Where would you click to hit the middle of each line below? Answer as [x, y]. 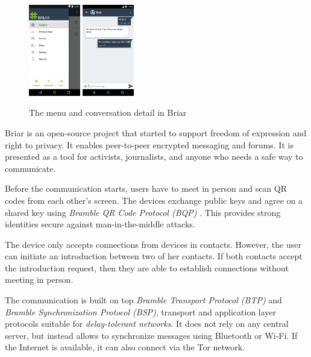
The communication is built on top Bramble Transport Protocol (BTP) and [143, 300]
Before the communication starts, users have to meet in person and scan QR [146, 188]
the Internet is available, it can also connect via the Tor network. [125, 347]
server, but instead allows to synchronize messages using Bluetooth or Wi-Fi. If [151, 335]
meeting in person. [39, 280]
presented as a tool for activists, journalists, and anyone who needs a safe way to [154, 156]
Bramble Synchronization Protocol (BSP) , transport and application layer [141, 311]
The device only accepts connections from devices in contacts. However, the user [153, 244]
